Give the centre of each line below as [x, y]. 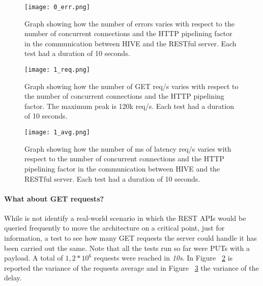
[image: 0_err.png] [57, 7]
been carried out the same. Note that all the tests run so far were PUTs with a [127, 248]
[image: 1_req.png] [57, 70]
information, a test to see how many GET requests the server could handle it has [130, 238]
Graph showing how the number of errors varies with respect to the [129, 23]
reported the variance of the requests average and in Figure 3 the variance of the [131, 267]
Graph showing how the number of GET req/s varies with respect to [131, 86]
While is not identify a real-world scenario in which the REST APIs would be [125, 218]
